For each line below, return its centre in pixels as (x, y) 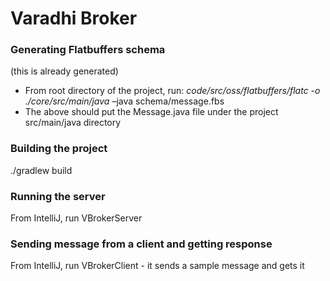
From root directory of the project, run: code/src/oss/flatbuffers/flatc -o (172, 91)
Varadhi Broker (74, 18)
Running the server (58, 196)
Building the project (59, 149)
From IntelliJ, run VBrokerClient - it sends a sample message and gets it (157, 266)
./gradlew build (41, 170)
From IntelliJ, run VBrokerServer (76, 218)
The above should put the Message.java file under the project (151, 112)
